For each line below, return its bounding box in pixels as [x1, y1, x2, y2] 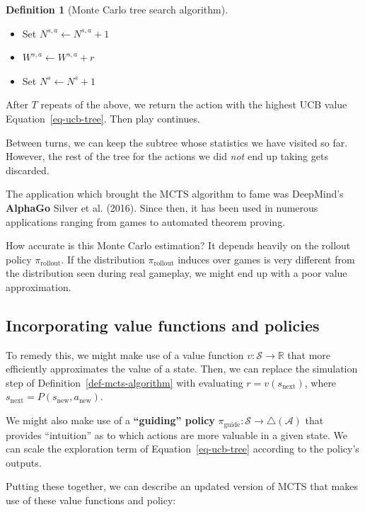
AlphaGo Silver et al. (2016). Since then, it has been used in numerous [6, 200, 318, 215]
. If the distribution [61, 251, 145, 266]
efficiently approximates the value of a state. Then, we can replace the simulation [6, 361, 358, 376]
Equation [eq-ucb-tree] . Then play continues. [6, 110, 200, 125]
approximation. [6, 279, 71, 294]
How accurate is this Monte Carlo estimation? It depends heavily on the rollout [6, 238, 351, 253]
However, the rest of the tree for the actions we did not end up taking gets [6, 149, 328, 164]
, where [304, 375, 337, 389]
